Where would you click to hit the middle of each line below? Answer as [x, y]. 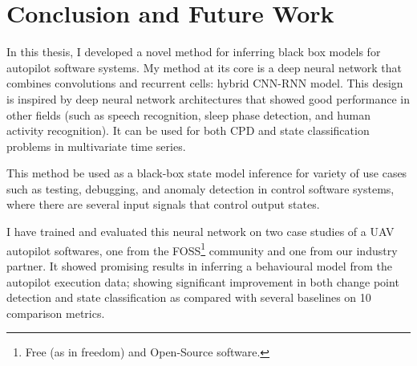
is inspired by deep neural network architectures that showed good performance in [208, 98]
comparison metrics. [56, 313]
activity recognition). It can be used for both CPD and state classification [188, 130]
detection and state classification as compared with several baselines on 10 [189, 297]
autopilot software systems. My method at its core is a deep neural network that [204, 67]
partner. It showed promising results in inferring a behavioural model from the [199, 265]
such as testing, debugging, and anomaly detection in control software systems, [200, 188]
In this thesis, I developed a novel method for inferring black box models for [194, 52]
